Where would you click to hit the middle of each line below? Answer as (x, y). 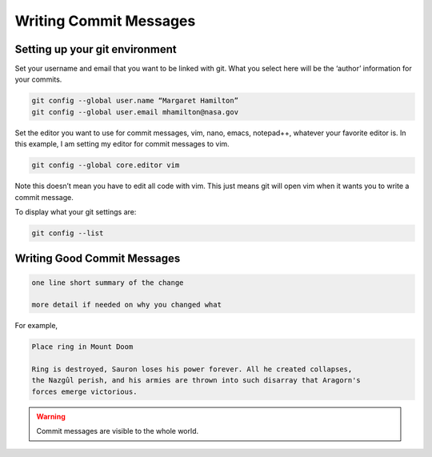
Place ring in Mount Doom (82, 347)
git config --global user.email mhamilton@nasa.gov (135, 112)
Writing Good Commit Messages (98, 259)
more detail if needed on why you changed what (126, 305)
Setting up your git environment (96, 49)
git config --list (68, 233)
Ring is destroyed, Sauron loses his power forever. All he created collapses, (192, 369)
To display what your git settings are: (76, 211)
